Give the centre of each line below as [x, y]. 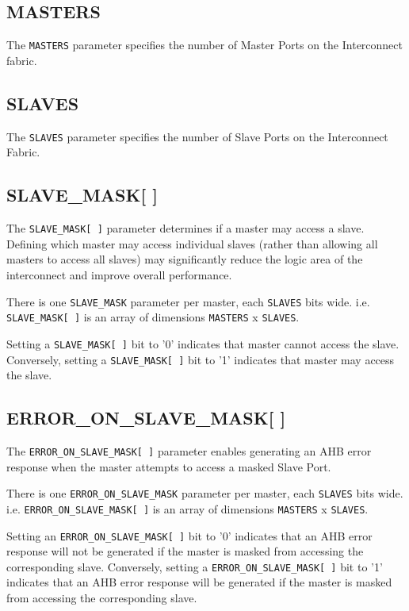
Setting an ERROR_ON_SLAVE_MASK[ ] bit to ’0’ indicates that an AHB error [189, 535]
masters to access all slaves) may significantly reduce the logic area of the [185, 259]
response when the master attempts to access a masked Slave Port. [169, 466]
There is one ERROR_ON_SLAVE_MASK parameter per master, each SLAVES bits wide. [205, 493]
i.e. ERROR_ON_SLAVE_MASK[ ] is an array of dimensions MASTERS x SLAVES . [187, 508]
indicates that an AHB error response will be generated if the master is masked [199, 582]
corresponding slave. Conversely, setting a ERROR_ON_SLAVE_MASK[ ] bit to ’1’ [195, 566]
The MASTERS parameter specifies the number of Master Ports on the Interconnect [204, 45]
